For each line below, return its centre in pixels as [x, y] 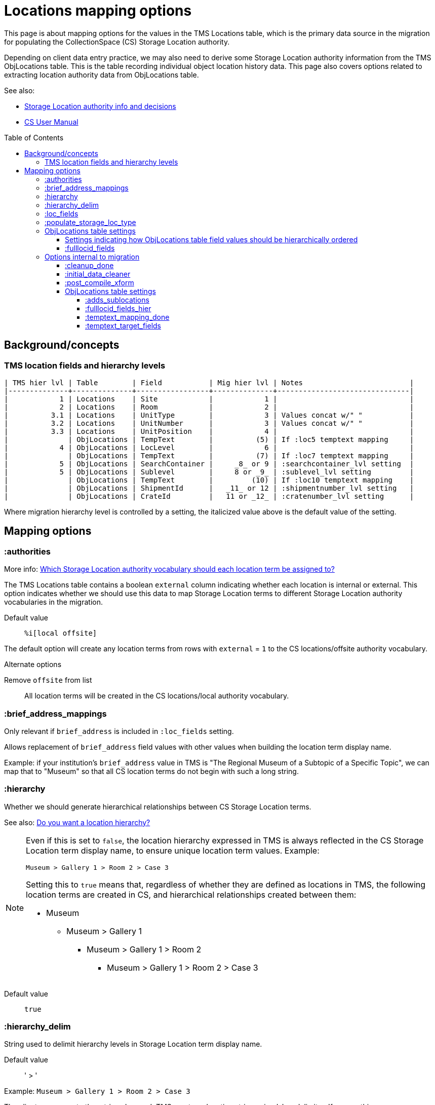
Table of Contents [34, 137]
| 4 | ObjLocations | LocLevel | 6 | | [209, 447]
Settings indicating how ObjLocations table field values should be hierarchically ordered [211, 239]
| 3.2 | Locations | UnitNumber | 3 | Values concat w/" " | [209, 423]
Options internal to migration [92, 256]
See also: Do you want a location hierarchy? [77, 822]
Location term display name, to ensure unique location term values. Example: [173, 850]
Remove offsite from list [48, 680]
